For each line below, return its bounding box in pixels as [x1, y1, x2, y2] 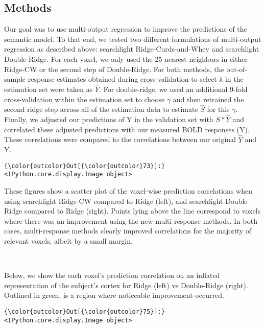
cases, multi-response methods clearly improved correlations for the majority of [4, 225, 252, 236]
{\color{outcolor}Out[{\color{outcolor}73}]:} [4, 162, 165, 170]
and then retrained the [173, 93, 244, 104]
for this [207, 104, 230, 114]
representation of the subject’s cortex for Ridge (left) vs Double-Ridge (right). [4, 279, 248, 290]
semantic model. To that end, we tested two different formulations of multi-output [4, 33, 261, 44]
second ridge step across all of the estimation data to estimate [4, 104, 198, 114]
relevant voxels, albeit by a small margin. [4, 236, 133, 246]
